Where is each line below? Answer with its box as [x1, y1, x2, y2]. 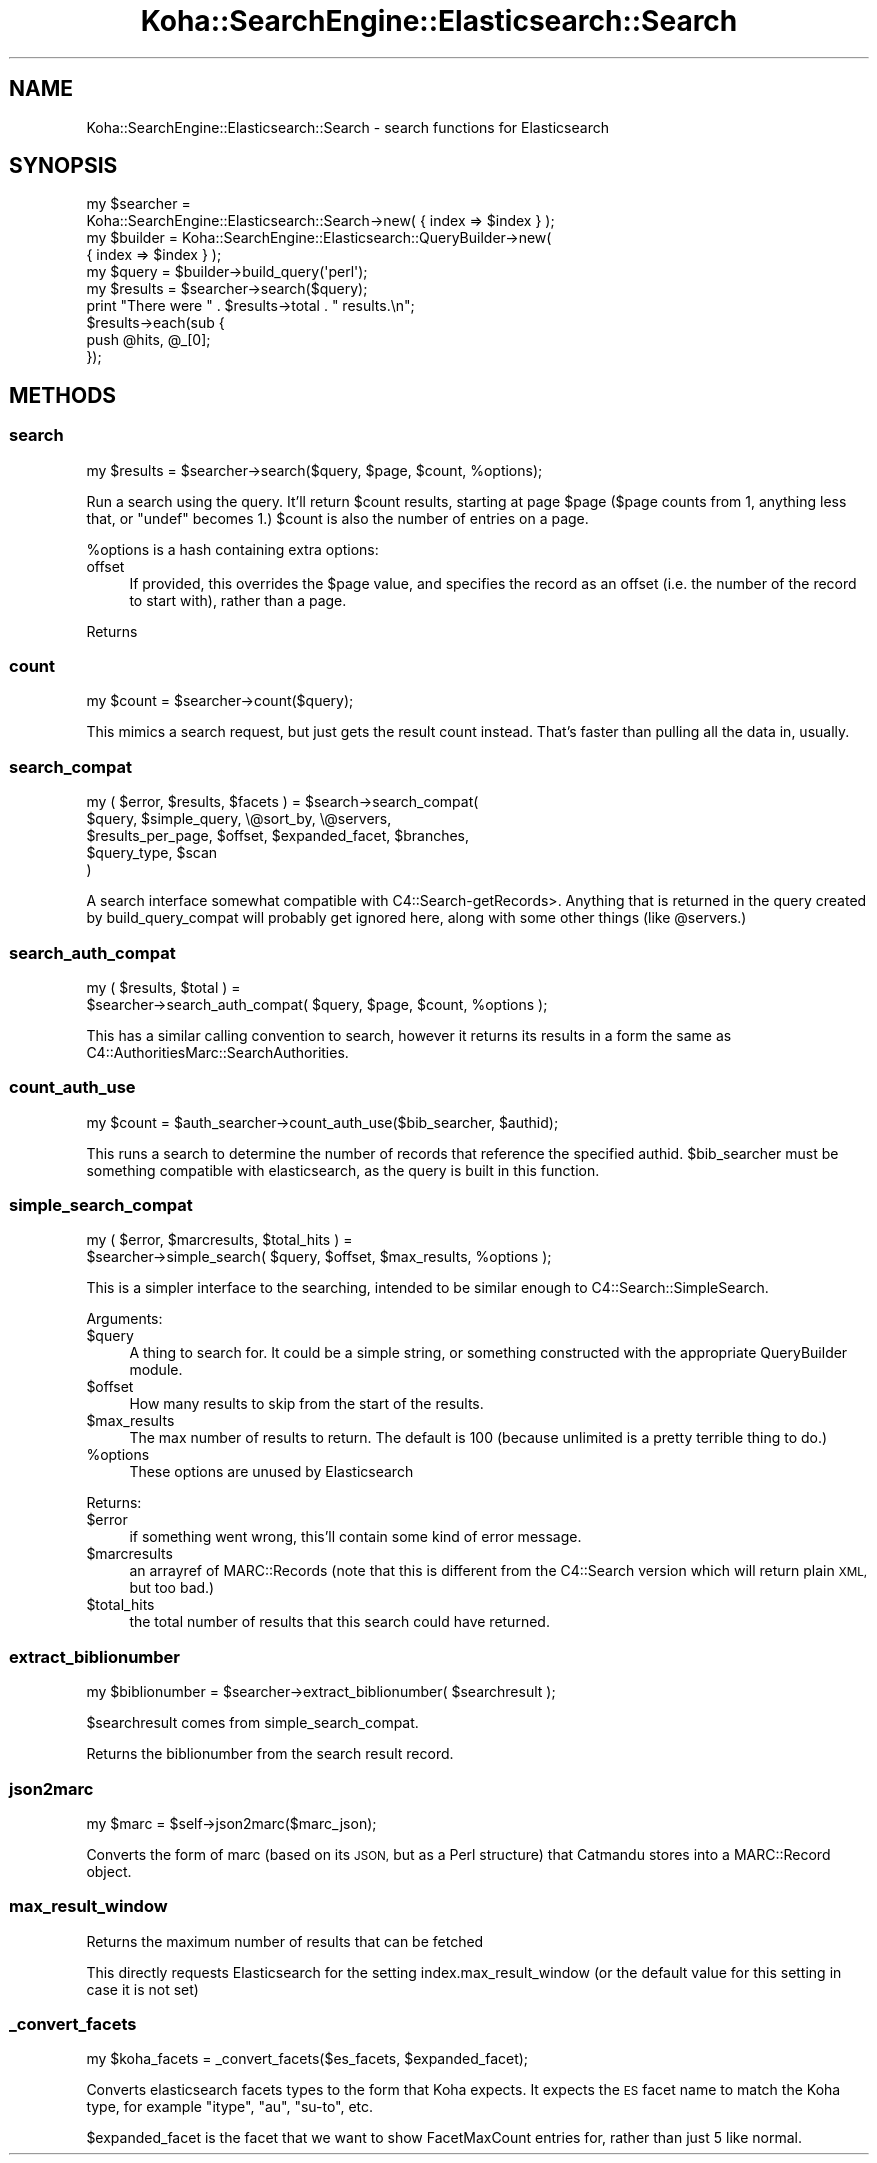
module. [129, 1361, 183, 1379]
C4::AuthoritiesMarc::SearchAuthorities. [86, 1043, 349, 1061]
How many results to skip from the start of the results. [129, 1395, 484, 1413]
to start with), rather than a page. [129, 591, 347, 609]
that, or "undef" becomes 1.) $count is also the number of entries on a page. [86, 509, 589, 527]
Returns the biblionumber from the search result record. [86, 1745, 454, 1763]
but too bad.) [129, 1579, 215, 1597]
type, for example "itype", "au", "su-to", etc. [86, 2098, 374, 2116]
